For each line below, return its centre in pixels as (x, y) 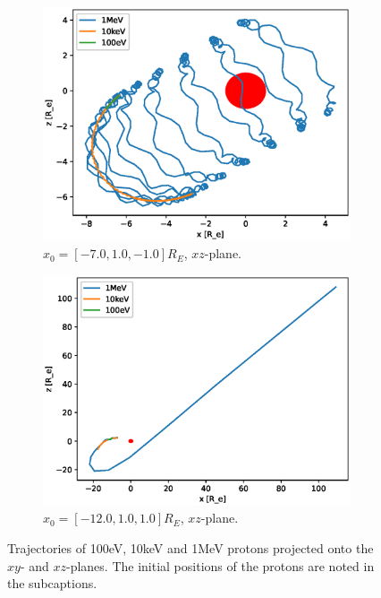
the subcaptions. (52, 583)
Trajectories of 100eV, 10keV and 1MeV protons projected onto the (190, 548)
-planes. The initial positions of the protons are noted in (220, 565)
